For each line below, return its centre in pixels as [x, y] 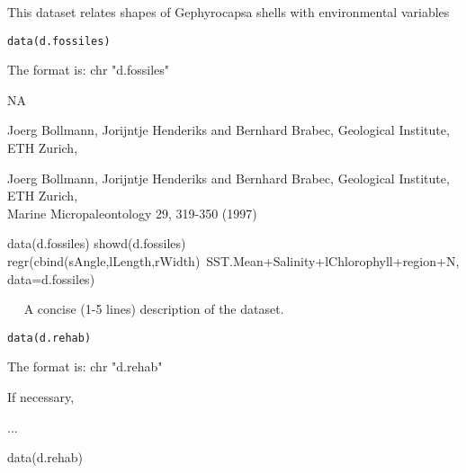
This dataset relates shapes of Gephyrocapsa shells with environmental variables [229, 12]
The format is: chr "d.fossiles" [89, 70]
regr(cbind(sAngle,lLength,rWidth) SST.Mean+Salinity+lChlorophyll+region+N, [233, 261]
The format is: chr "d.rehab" [85, 366]
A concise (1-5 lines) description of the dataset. [154, 309]
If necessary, [41, 397]
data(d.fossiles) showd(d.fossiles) [97, 243]
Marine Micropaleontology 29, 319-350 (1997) [132, 213]
